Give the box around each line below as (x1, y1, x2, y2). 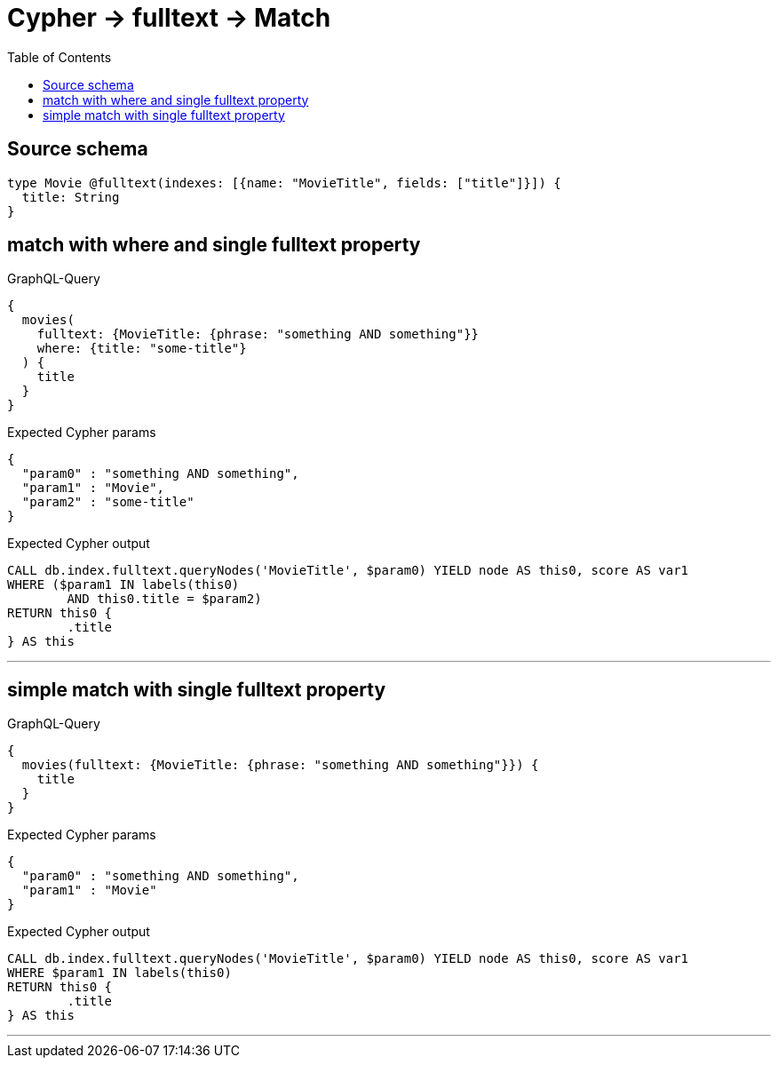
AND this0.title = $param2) (67, 592, 262, 607)
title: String (21, 189, 120, 204)
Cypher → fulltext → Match (7, 3, 331, 33)
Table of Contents (7, 49, 112, 65)
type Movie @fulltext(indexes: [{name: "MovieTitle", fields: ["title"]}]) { (7, 175, 561, 190)
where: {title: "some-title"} (36, 341, 247, 356)
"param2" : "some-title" (21, 495, 194, 510)
